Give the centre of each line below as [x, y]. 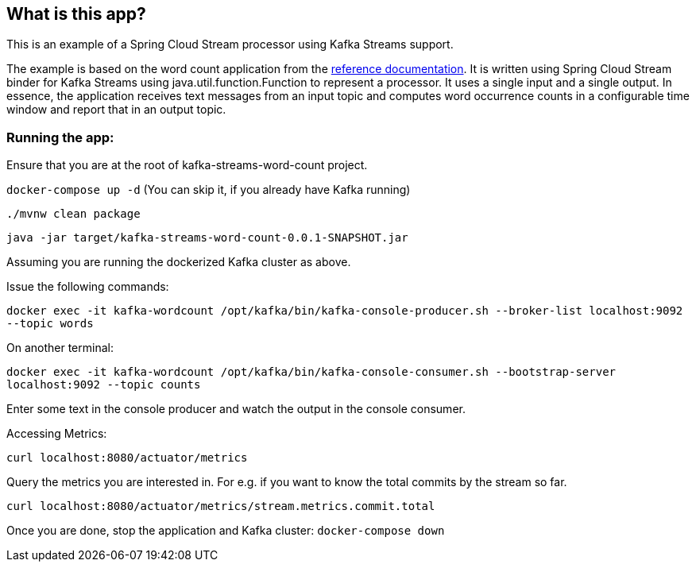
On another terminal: [60, 348]
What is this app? [76, 14]
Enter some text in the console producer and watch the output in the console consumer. [236, 409]
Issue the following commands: [88, 287]
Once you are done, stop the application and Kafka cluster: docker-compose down [226, 531]
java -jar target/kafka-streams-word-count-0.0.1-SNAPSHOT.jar [207, 238]
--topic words [50, 324]
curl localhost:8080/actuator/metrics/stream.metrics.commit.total [221, 506]
